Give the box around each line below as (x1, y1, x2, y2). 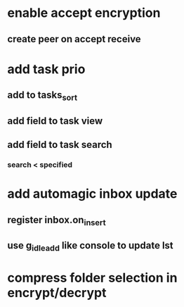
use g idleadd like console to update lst (7, 239, 173, 253)
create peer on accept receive (7, 33, 142, 45)
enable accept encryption (7, 5, 161, 21)
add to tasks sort (7, 89, 78, 103)
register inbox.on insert (7, 213, 107, 227)
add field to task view (7, 115, 103, 127)
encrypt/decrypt (7, 284, 107, 301)
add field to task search (7, 139, 112, 151)
